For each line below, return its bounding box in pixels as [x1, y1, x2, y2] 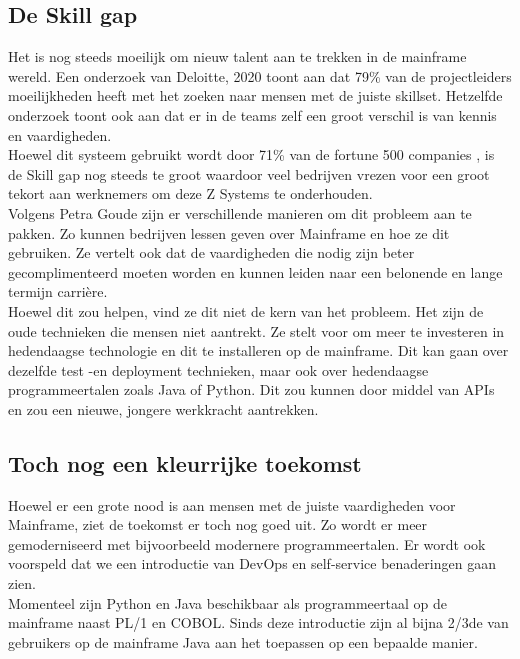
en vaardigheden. [8, 124, 112, 145]
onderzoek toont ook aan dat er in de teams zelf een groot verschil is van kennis [8, 104, 497, 125]
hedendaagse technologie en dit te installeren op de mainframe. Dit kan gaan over [8, 340, 509, 361]
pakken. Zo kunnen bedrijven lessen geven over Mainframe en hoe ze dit [8, 222, 450, 243]
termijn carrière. [8, 281, 108, 302]
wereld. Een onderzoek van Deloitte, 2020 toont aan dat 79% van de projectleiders [8, 65, 512, 86]
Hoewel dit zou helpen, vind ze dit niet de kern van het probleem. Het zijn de [8, 300, 484, 321]
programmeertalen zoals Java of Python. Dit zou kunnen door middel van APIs [8, 379, 495, 400]
